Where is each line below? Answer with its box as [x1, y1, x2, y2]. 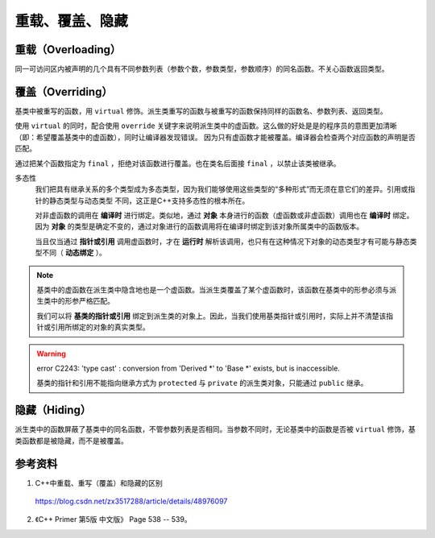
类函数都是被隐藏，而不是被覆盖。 [14, 436, 128, 445]
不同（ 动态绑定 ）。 [41, 248, 106, 258]
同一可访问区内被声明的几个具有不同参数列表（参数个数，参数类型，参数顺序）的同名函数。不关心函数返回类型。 [14, 64, 389, 74]
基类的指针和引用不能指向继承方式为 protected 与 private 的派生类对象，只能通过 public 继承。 [36, 379, 368, 388]
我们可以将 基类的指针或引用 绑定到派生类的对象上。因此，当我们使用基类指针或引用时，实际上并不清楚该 [36, 311, 387, 321]
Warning [36, 349, 66, 358]
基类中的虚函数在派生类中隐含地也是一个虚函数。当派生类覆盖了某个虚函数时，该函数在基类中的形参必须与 [36, 285, 390, 295]
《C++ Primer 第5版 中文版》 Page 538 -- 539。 [35, 515, 193, 524]
